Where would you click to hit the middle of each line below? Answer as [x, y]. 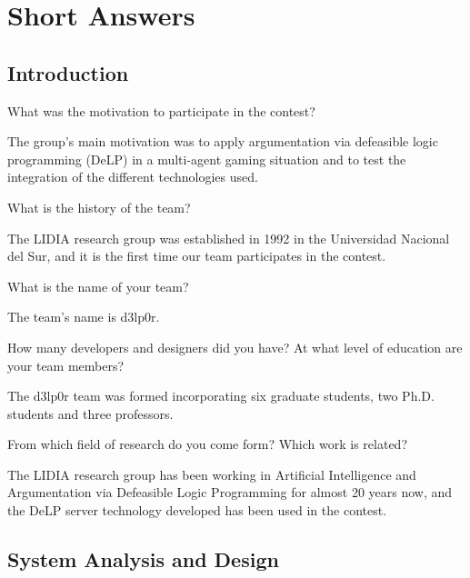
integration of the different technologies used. [133, 177]
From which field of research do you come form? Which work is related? [207, 444]
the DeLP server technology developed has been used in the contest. [197, 510]
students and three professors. [90, 413]
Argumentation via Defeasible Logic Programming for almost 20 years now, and [230, 492]
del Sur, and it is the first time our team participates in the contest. [197, 256]
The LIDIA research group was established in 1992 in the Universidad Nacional [229, 238]
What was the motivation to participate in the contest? [161, 110]
